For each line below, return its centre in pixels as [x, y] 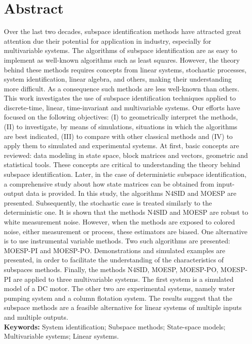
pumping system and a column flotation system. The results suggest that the [118, 298]
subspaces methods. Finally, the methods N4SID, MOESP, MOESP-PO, [111, 269]
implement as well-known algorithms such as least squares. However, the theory [122, 60]
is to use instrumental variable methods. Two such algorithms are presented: [117, 241]
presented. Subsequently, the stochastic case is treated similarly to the [108, 202]
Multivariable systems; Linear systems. [62, 336]
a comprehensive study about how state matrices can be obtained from [109, 183]
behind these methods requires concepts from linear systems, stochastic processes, [125, 69]
